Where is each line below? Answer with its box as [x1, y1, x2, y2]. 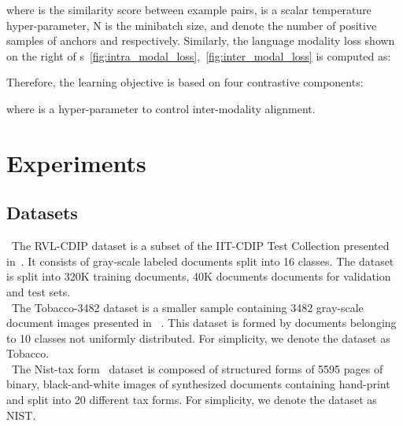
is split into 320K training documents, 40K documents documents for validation [6, 268, 391, 285]
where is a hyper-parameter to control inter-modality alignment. [6, 100, 316, 116]
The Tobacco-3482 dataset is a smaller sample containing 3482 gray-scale [11, 299, 364, 315]
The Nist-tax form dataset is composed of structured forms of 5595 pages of [11, 360, 383, 376]
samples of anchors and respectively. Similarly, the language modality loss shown [6, 32, 395, 49]
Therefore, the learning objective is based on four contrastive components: [6, 74, 364, 90]
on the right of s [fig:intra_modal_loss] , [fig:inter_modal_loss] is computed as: [6, 47, 391, 64]
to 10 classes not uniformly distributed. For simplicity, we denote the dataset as [6, 329, 390, 346]
